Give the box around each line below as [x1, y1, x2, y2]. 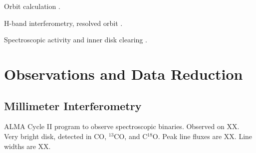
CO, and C [114, 131, 148, 141]
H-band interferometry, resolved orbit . [4, 17, 123, 28]
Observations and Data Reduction [4, 63, 243, 84]
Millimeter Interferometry [4, 98, 142, 113]
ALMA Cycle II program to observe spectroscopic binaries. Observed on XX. [4, 121, 240, 132]
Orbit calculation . [4, 1, 60, 11]
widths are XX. [4, 141, 51, 151]
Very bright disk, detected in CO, [4, 131, 107, 141]
